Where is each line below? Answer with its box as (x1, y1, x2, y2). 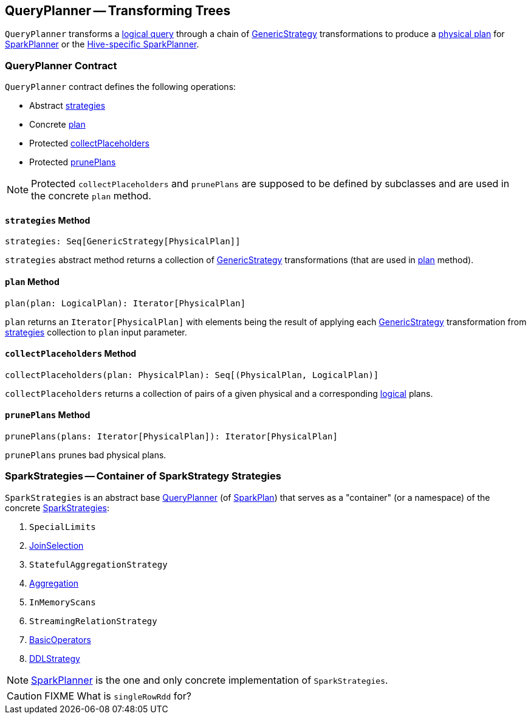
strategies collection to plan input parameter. (5, 326, 187, 337)
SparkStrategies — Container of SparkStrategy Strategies (5, 470, 281, 483)
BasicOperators (29, 634, 91, 645)
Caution (7, 689, 43, 702)
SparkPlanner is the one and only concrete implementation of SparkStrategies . (31, 673, 388, 686)
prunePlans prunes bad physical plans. (5, 450, 166, 461)
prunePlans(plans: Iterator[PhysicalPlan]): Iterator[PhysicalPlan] (5, 432, 338, 442)
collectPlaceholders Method (5, 348, 137, 359)
